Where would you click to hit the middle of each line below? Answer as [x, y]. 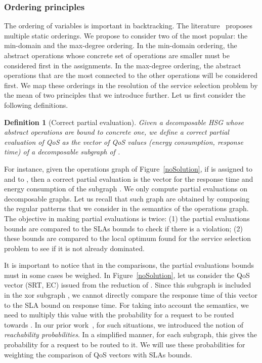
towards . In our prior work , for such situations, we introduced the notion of [124, 324]
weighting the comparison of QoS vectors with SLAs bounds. [98, 354]
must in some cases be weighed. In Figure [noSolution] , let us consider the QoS [127, 275]
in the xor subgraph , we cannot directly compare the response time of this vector [131, 295]
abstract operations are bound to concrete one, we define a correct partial [117, 132]
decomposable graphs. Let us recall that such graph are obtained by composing [127, 198]
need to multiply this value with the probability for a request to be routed [119, 315]
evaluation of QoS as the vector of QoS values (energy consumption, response [124, 142]
